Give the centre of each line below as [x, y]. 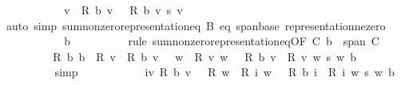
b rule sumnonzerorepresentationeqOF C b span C [222, 41]
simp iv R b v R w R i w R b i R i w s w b [224, 72]
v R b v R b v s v [123, 10]
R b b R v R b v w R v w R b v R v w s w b [204, 56]
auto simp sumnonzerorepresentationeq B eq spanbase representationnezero [196, 25]
